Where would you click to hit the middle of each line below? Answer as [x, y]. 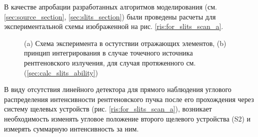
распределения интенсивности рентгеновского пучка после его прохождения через [129, 99]
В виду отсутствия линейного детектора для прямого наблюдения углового [118, 89]
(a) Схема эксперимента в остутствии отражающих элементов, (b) [125, 43]
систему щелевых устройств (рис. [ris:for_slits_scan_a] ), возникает [108, 109]
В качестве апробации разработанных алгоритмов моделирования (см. [110, 6]
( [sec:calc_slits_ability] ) [61, 72]
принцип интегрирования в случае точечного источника [108, 53]
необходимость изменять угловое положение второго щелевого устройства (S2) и [127, 118]
